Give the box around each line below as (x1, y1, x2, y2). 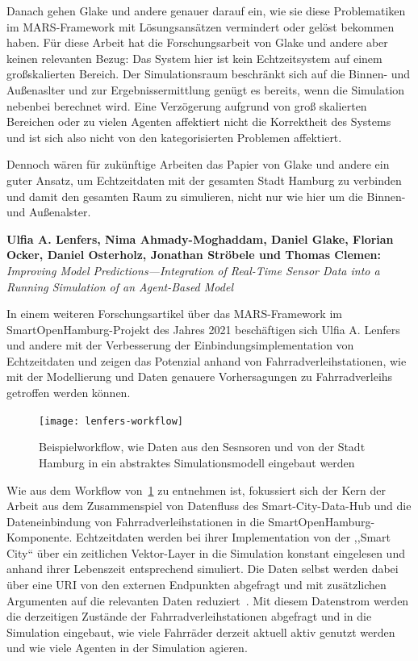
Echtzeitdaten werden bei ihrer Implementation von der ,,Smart (75, 529, 391, 546)
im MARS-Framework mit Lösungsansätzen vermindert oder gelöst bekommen (6, 18, 395, 35)
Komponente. (6, 529, 73, 546)
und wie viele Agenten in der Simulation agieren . (6, 639, 248, 656)
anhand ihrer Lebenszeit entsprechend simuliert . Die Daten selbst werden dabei (6, 560, 399, 577)
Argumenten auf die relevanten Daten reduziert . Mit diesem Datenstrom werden (6, 592, 409, 609)
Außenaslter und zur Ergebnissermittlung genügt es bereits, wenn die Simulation (6, 81, 405, 98)
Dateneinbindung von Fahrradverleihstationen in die (6, 512, 265, 529)
